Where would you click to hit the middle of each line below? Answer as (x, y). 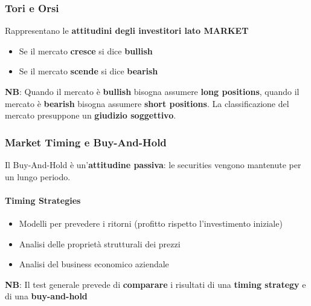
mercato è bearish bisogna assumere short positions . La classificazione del (147, 103)
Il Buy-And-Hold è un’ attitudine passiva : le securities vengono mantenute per (153, 164)
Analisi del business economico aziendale (94, 264)
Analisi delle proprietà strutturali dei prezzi (100, 243)
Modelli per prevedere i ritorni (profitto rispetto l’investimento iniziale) (151, 223)
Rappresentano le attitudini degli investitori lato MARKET (127, 31)
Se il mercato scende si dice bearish (88, 71)
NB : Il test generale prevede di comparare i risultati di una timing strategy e (155, 284)
